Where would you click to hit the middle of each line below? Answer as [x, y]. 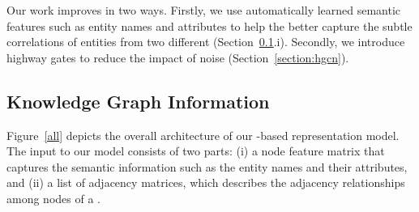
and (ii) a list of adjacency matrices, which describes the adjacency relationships [206, 182]
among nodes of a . [53, 198]
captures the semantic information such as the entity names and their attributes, [207, 166]
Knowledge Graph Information [138, 101]
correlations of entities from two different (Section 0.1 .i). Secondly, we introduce [206, 42]
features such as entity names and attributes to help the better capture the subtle [209, 25]
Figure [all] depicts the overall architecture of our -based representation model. [203, 135]
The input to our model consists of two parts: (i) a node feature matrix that [196, 151]
